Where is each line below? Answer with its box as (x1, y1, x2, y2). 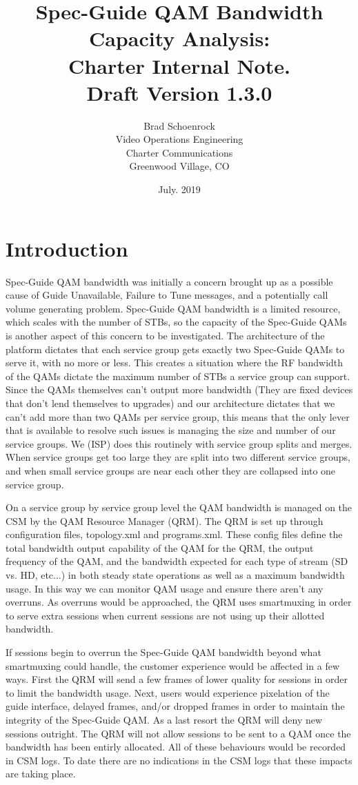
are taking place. (6, 766, 76, 781)
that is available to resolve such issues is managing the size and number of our (6, 423, 336, 437)
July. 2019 (158, 182, 201, 197)
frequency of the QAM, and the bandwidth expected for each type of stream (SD (6, 554, 348, 568)
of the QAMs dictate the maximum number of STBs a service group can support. (6, 368, 350, 383)
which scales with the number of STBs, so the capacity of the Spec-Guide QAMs (6, 315, 347, 329)
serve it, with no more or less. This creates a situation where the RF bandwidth (6, 355, 344, 370)
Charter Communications (126, 145, 233, 159)
